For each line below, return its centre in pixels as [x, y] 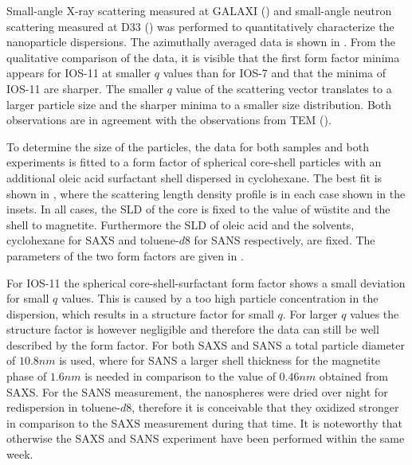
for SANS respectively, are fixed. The [284, 240]
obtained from [353, 376]
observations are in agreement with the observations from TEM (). [169, 120]
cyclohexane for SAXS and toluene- [93, 240]
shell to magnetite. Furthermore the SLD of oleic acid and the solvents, [180, 224]
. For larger [310, 313]
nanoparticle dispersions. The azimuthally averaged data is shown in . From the [201, 42]
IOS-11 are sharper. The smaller [85, 88]
